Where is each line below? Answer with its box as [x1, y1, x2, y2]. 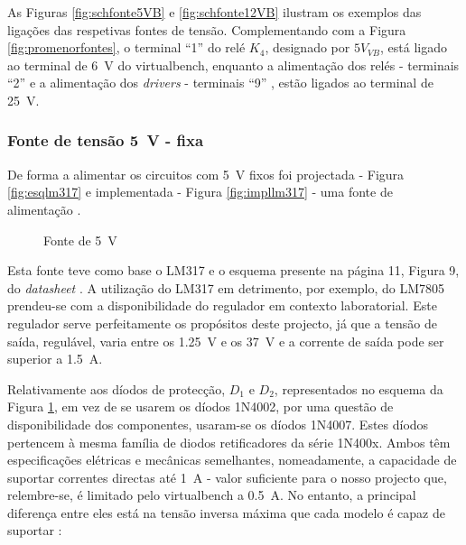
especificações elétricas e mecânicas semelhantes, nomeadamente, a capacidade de [7, 450, 457, 469]
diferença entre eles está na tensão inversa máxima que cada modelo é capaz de [7, 503, 445, 522]
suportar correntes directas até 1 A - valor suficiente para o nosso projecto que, [7, 467, 447, 486]
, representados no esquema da [274, 379, 443, 398]
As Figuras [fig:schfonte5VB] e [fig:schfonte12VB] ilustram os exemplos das [7, 3, 422, 21]
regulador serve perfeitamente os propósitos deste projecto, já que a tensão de [7, 313, 437, 332]
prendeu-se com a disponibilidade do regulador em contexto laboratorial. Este [7, 296, 437, 315]
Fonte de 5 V [43, 230, 117, 249]
